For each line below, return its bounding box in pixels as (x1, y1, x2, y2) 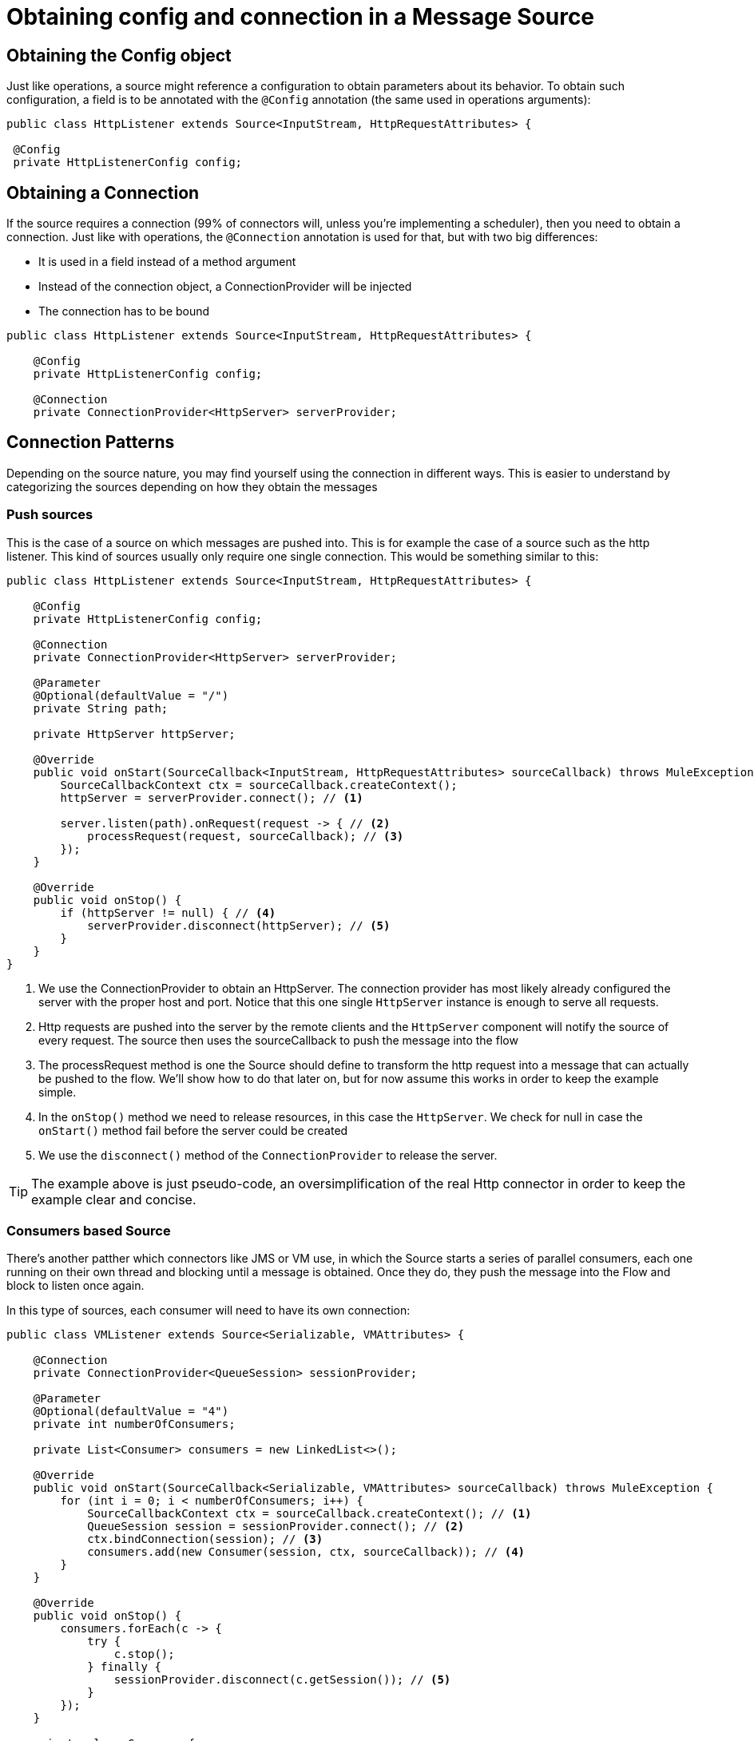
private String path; (33, 701, 169, 715)
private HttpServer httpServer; (33, 727, 236, 740)
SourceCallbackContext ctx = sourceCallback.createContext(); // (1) (87, 1507, 532, 1521)
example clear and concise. (31, 1191, 196, 1208)
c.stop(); (113, 1648, 175, 1661)
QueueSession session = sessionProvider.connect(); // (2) (87, 1520, 465, 1533)
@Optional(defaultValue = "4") (33, 1405, 229, 1418)
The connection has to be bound (38, 304, 210, 319)
